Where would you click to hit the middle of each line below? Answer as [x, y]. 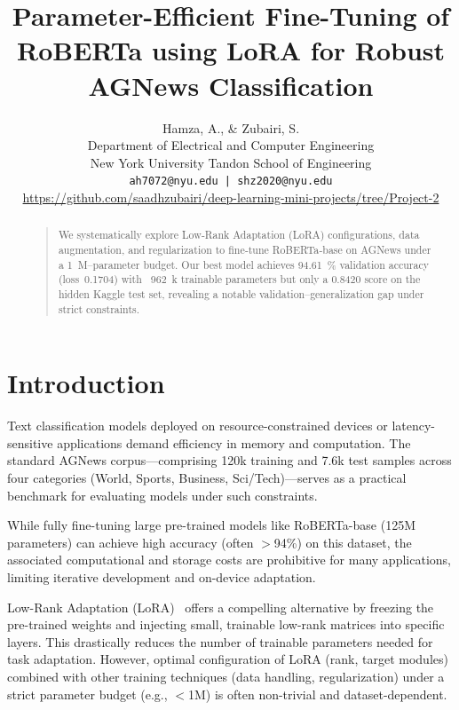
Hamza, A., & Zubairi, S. [231, 127]
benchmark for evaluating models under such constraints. [162, 495]
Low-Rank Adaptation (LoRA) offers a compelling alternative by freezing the [221, 607]
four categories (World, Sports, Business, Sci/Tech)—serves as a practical [207, 477]
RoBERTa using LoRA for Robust [231, 50]
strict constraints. [99, 308]
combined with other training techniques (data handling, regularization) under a [226, 676]
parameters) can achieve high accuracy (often [131, 542]
